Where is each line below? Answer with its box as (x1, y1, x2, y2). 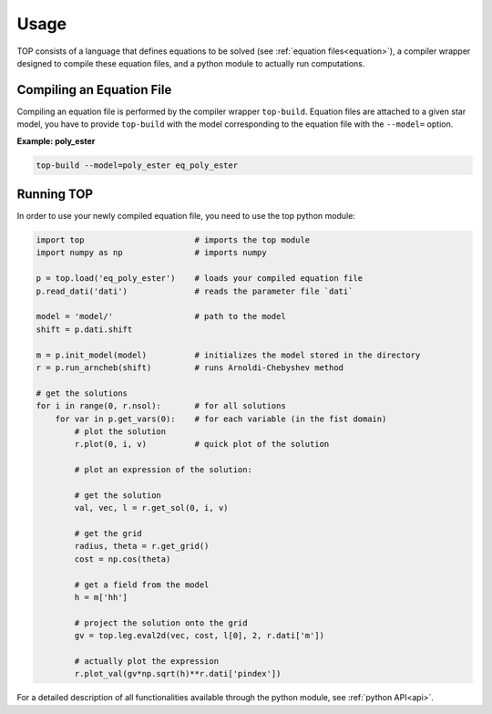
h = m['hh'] (74, 593, 128, 603)
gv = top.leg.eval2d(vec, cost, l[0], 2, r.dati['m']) (74, 630, 325, 641)
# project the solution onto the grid (74, 617, 248, 628)
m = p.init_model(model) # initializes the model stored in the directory (36, 349, 421, 360)
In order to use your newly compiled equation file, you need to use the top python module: (16, 211, 355, 222)
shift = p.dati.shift (36, 324, 133, 335)
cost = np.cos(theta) (74, 554, 171, 564)
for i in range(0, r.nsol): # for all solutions (36, 401, 286, 411)
